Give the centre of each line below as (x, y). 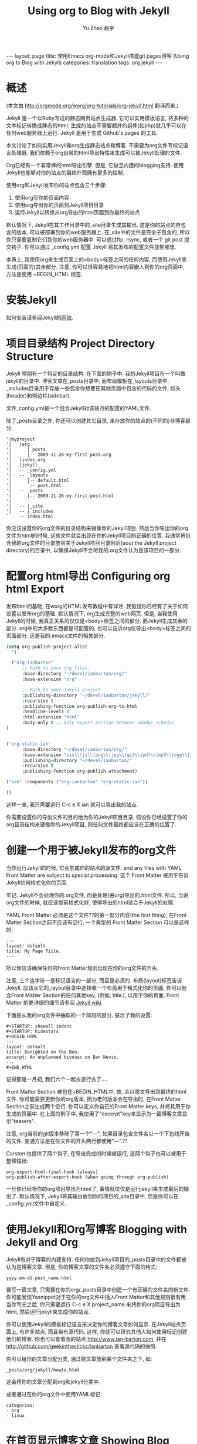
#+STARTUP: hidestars (33, 1031)
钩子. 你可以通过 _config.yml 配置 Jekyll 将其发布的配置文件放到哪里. (94, 247)
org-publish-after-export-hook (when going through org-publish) (87, 1177)
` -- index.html (30, 516)
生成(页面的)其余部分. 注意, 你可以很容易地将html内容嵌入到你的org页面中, (95, 267)
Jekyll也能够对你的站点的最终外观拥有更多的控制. (65, 173)
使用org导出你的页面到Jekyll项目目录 (59, 205)
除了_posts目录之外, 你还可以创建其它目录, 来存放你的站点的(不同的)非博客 (96, 420)
